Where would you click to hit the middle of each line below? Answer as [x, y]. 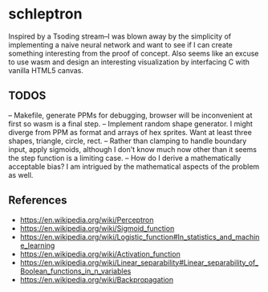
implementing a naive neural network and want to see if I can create [120, 44]
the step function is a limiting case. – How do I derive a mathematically [125, 158]
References [38, 201]
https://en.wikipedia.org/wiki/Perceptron [87, 220]
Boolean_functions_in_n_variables [75, 271]
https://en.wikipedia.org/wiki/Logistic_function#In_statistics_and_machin [140, 236]
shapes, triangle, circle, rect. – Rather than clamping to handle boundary [128, 141]
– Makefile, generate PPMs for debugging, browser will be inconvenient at [130, 115]
